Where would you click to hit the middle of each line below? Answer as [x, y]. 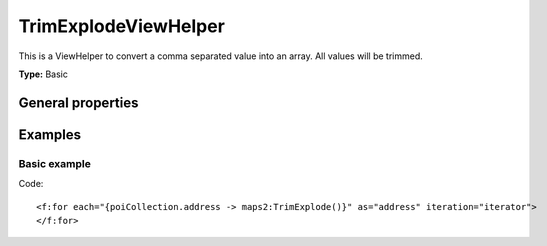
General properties [78, 102]
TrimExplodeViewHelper [121, 26]
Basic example [55, 163]
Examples [50, 134]
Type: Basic [43, 74]
